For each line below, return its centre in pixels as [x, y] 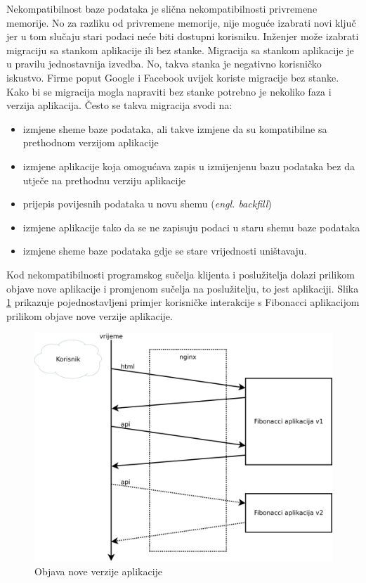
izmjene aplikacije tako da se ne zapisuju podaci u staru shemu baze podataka [191, 227]
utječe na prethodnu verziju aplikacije [104, 180]
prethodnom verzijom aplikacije [91, 142]
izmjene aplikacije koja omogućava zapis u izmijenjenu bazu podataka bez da [189, 166]
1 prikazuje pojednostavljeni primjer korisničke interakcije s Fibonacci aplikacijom [183, 302]
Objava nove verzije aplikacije [99, 571]
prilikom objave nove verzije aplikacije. [90, 315]
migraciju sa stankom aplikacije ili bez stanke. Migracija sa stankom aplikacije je [180, 50]
